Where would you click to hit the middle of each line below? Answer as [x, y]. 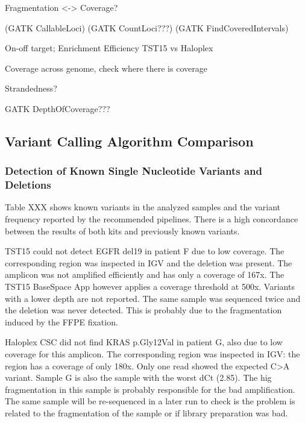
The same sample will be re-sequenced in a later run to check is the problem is [150, 401]
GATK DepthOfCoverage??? [58, 108]
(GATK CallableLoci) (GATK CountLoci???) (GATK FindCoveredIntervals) [147, 27]
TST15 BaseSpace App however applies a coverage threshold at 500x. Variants [150, 287]
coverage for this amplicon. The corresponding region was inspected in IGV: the [152, 354]
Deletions [28, 185]
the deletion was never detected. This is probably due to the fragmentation [143, 310]
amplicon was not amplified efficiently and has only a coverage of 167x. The [145, 274]
